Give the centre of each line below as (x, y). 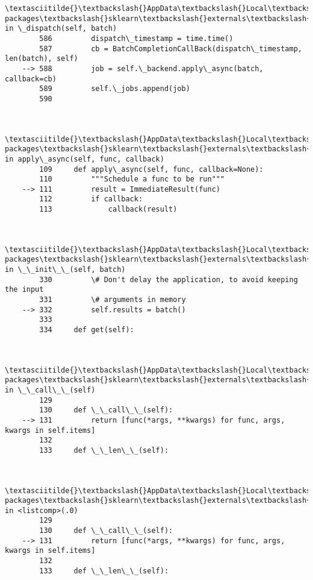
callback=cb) (31, 79)
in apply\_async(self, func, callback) (85, 159)
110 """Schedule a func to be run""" (132, 179)
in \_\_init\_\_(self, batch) (65, 270)
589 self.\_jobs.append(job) (115, 89)
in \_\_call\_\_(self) (50, 390)
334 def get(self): (87, 330)
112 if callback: (91, 199)
